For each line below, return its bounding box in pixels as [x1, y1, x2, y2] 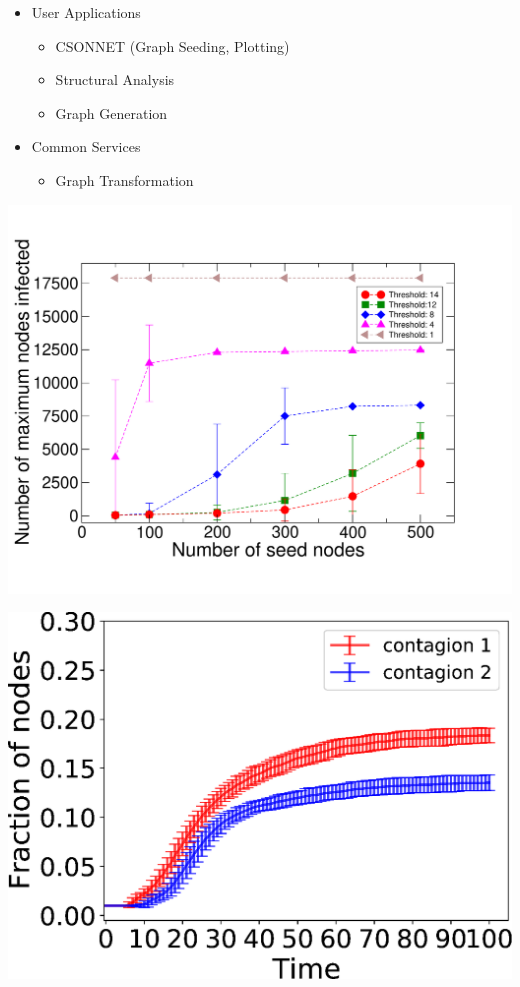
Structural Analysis [55, 69, 175, 90]
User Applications [31, 2, 141, 22]
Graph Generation [55, 102, 168, 123]
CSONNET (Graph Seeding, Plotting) [55, 35, 290, 56]
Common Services [31, 136, 141, 157]
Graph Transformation [55, 169, 194, 190]
